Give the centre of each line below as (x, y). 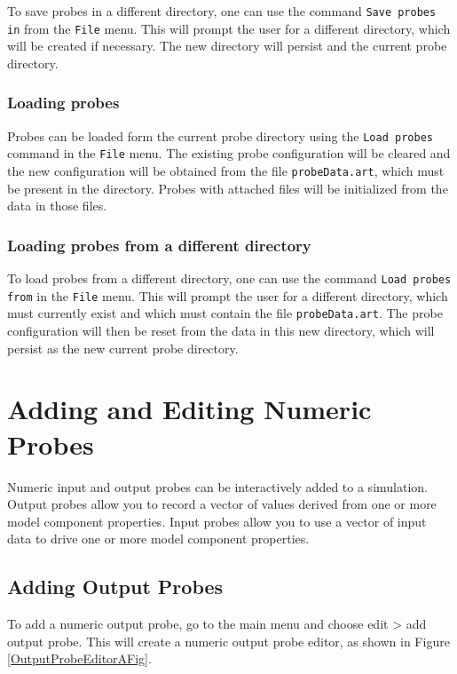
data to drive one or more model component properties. (158, 539)
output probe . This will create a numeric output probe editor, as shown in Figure (228, 641)
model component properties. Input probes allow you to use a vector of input (217, 521)
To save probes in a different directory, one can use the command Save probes (222, 11)
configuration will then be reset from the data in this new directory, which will (221, 331)
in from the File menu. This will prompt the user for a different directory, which (229, 28)
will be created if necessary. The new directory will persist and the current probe (227, 46)
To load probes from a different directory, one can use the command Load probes (229, 278)
